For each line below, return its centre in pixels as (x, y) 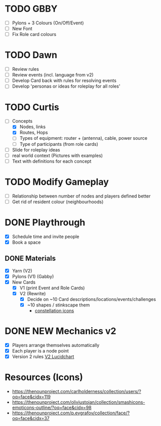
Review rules (25, 69)
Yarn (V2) (22, 270)
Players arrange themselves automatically (56, 345)
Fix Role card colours (34, 34)
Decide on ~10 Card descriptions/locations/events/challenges (92, 299)
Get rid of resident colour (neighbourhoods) (58, 202)
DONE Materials (30, 259)
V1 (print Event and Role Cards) (52, 288)
